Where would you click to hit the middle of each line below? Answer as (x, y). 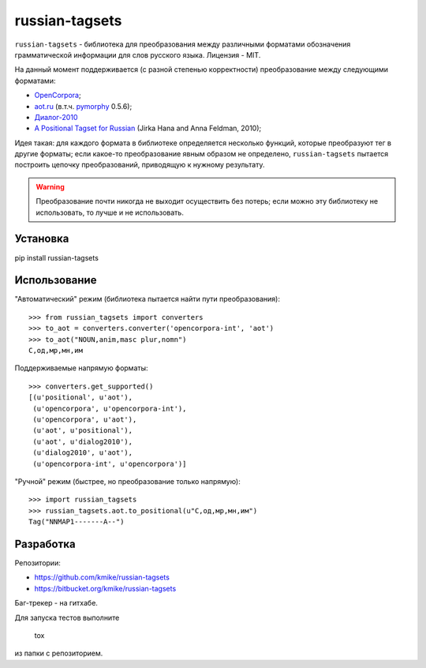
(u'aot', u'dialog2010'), (83, 441)
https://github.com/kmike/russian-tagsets (102, 577)
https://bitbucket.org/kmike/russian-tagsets (105, 588)
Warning (50, 186)
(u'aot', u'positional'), (83, 431)
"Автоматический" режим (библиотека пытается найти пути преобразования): (147, 299)
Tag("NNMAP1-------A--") (77, 522)
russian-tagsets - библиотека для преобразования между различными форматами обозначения (183, 44)
